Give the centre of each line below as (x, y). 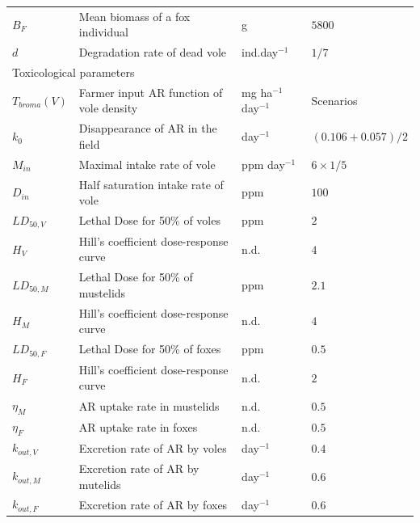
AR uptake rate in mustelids (149, 405)
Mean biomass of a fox (134, 16)
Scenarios (334, 100)
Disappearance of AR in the (148, 128)
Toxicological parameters (73, 72)
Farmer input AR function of (151, 92)
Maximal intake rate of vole (147, 164)
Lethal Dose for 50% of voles (149, 220)
